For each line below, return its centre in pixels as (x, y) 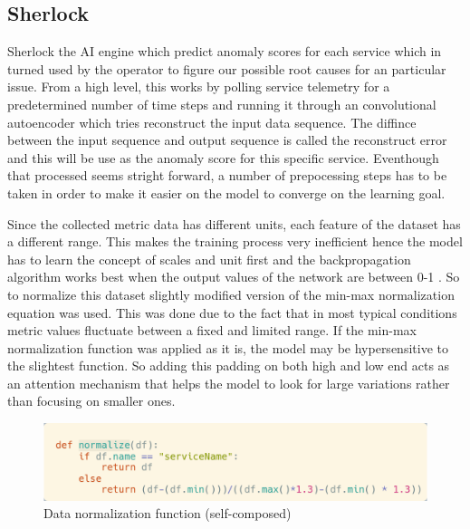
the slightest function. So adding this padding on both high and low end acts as (229, 365)
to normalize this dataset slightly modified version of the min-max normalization (231, 294)
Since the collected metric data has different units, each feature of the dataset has (234, 223)
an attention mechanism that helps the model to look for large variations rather (229, 383)
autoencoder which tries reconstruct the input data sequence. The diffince (212, 122)
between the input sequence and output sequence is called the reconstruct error (227, 140)
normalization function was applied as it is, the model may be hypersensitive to (228, 347)
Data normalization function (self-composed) (168, 513)
